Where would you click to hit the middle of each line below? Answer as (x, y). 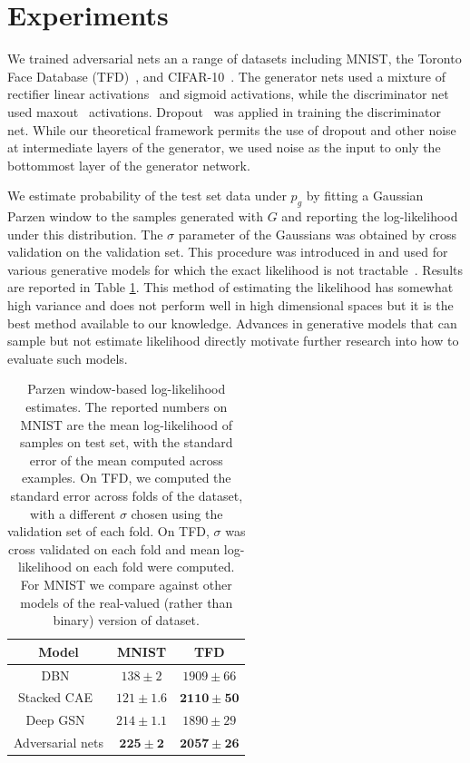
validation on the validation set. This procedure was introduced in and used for (228, 252)
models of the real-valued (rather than (127, 602)
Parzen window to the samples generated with (135, 216)
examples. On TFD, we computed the (126, 478)
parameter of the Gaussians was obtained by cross (318, 234)
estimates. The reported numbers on (127, 407)
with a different (73, 513)
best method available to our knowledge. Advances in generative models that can (232, 323)
